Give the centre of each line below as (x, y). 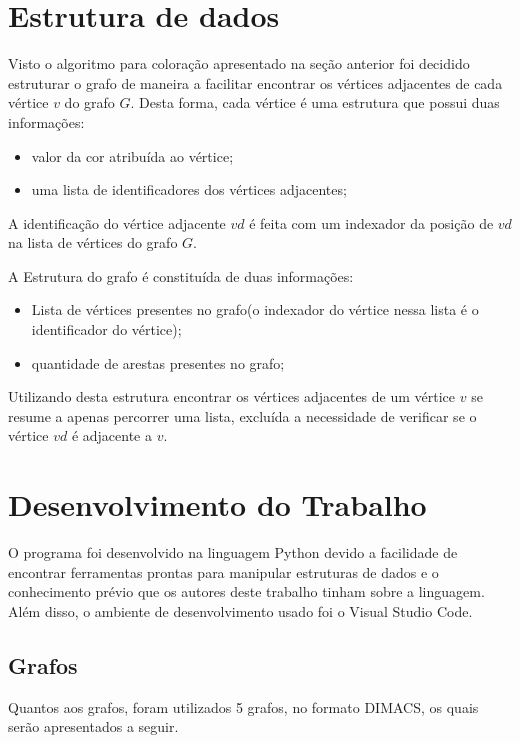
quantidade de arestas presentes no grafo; (158, 362)
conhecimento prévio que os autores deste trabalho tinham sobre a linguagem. (246, 591)
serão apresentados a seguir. (93, 726)
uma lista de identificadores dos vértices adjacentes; (189, 189)
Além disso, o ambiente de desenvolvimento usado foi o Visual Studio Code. (240, 610)
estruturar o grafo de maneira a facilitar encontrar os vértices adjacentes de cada (255, 82)
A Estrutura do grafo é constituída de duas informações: (181, 275)
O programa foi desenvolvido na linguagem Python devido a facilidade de (233, 552)
